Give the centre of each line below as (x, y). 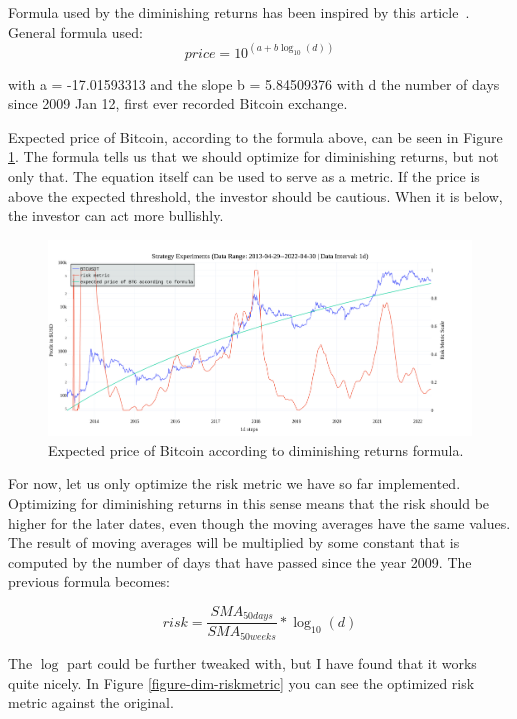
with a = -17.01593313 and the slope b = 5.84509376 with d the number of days (254, 83)
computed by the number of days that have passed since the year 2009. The (240, 561)
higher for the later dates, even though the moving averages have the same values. (259, 522)
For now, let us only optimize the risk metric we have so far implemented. (234, 483)
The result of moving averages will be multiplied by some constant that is (234, 542)
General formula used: (75, 31)
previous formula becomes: (89, 581)
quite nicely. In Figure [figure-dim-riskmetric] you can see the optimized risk (241, 682)
